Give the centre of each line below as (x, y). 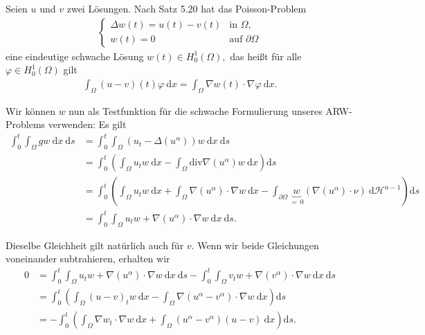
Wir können (31, 110)
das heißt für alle (266, 56)
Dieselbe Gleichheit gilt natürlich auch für (95, 245)
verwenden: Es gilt (87, 124)
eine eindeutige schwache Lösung (75, 56)
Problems (26, 124)
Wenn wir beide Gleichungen (258, 245)
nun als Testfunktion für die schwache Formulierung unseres (196, 110)
